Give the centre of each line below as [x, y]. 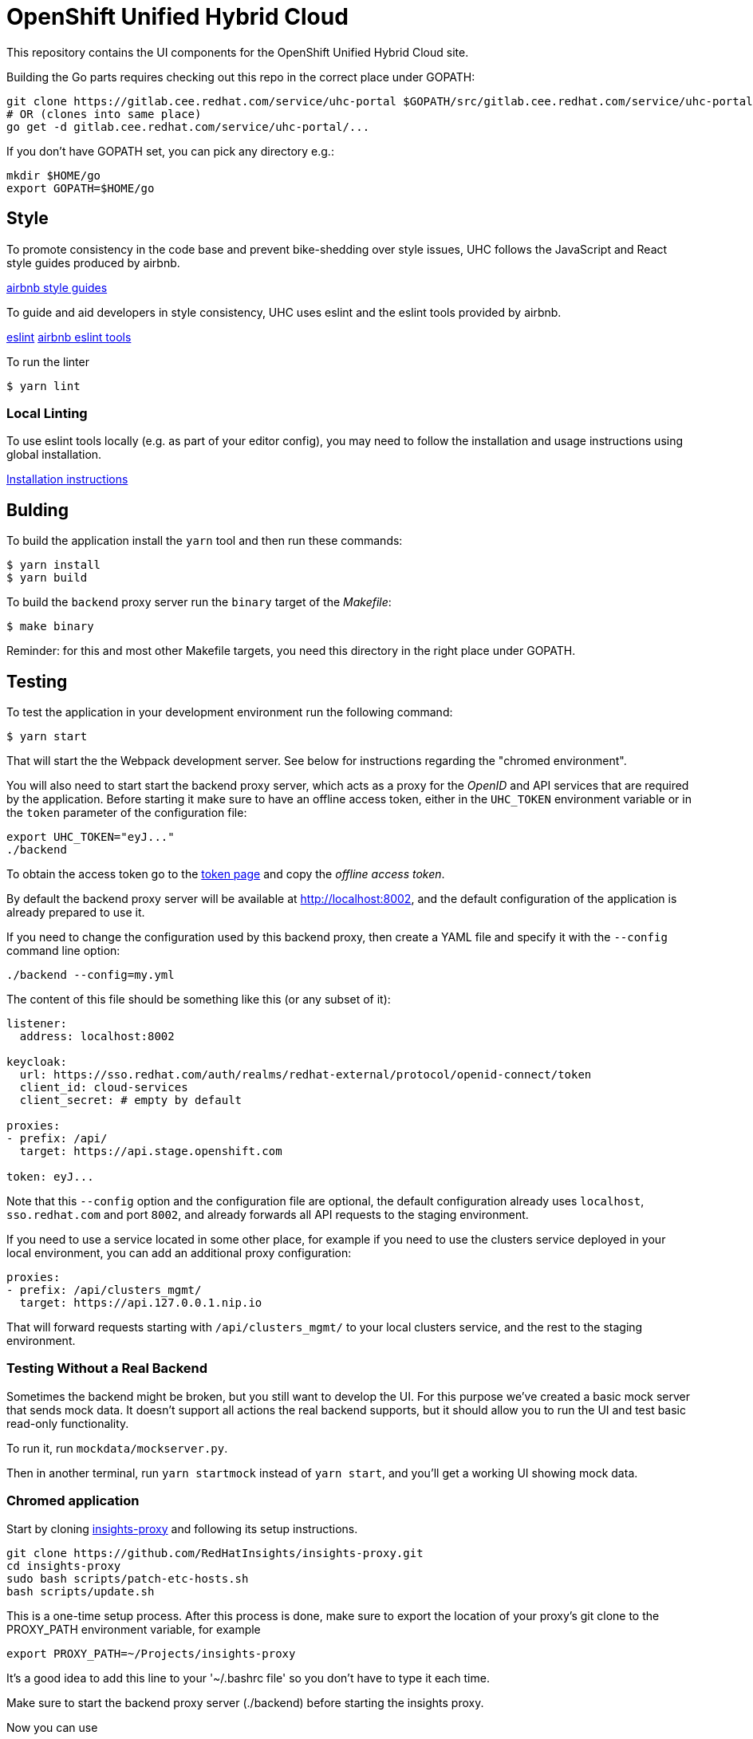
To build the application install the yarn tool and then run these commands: [205, 541]
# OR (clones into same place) [104, 114]
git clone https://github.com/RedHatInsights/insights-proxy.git [215, 1553]
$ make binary [50, 627]
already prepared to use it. [76, 913]
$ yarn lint [43, 386]
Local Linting [47, 413]
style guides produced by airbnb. [93, 262]
